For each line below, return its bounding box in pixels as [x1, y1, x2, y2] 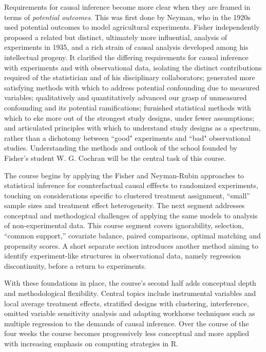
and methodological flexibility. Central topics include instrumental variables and [4, 288, 256, 299]
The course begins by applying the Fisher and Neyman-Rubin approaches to [4, 170, 244, 180]
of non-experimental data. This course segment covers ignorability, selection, [4, 220, 244, 231]
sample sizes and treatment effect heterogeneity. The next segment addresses [4, 200, 245, 211]
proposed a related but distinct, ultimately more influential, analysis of [4, 31, 227, 42]
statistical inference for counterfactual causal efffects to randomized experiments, [4, 180, 258, 191]
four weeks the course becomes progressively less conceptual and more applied [4, 328, 250, 339]
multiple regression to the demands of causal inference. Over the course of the [4, 318, 249, 328]
